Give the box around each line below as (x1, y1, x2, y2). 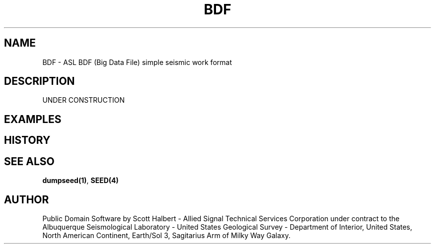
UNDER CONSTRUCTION (42, 96, 125, 105)
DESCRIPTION (4, 75, 75, 88)
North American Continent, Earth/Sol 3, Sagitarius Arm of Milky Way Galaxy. (42, 231, 291, 240)
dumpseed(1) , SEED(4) (42, 176, 119, 185)
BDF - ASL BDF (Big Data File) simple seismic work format (42, 58, 232, 66)
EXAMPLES (4, 113, 62, 125)
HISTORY (4, 134, 51, 147)
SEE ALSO (4, 155, 55, 168)
